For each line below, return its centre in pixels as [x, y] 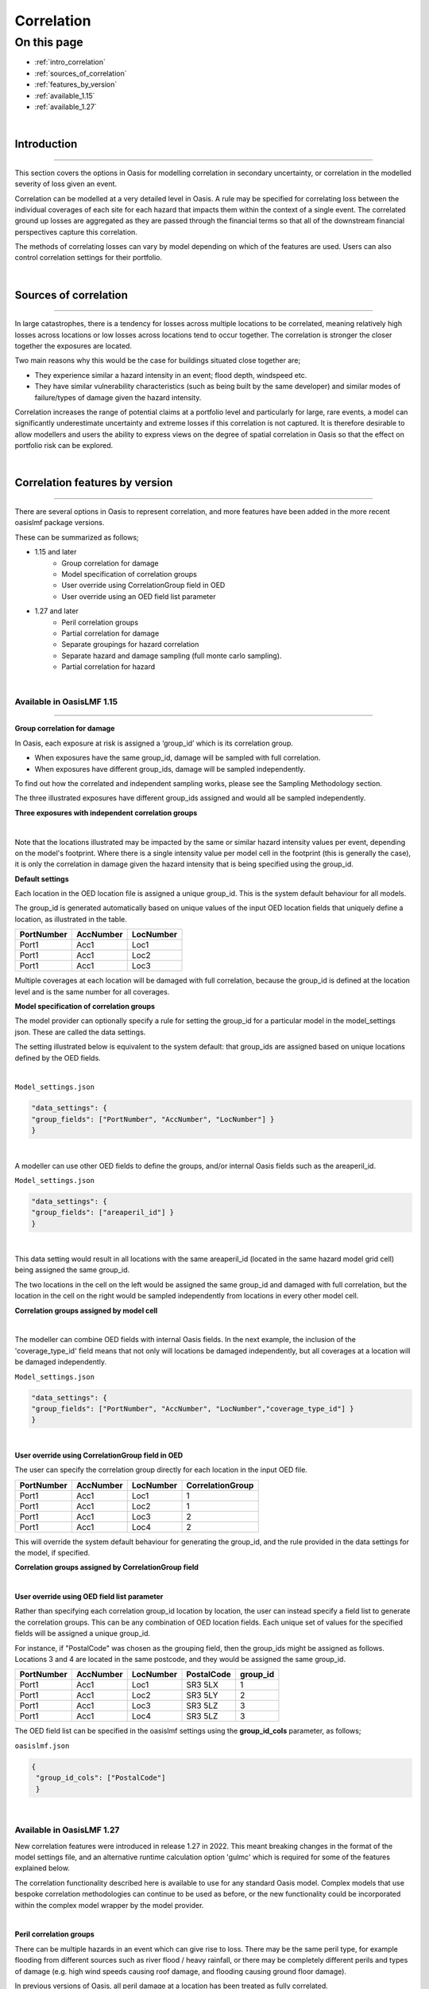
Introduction [46, 144]
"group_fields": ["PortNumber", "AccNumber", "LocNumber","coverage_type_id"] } [193, 1409]
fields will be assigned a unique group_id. [83, 1633]
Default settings [42, 878]
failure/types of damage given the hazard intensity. [118, 397]
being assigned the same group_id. [72, 1270]
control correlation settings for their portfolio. [89, 258]
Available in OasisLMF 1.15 [66, 702]
